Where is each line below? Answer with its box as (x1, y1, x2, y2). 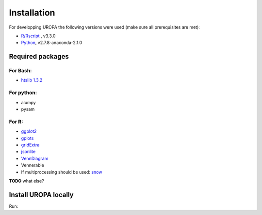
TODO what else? (9, 178, 44, 184)
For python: (9, 90, 37, 96)
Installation (9, 7, 55, 18)
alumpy (21, 99, 36, 105)
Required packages (9, 52, 69, 61)
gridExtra (21, 142, 40, 148)
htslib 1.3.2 (21, 77, 43, 83)
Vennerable (21, 162, 45, 168)
